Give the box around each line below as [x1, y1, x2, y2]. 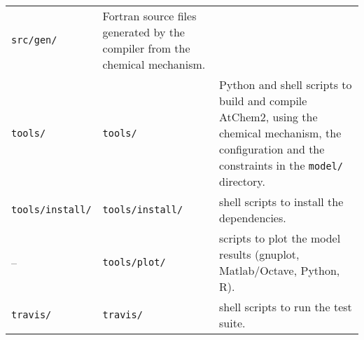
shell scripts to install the [219, 193, 344, 210]
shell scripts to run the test [219, 299, 352, 315]
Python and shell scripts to [219, 76, 352, 93]
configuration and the [219, 141, 325, 157]
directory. [219, 173, 265, 189]
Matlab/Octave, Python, [219, 262, 340, 278]
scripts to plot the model [219, 230, 341, 246]
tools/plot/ [102, 257, 166, 268]
